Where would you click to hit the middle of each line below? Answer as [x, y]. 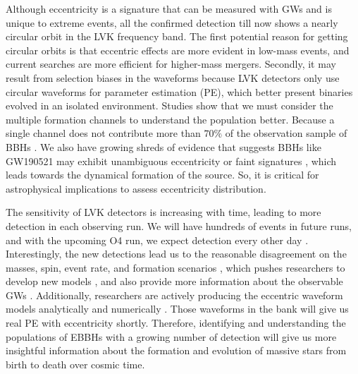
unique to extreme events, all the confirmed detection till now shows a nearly [172, 22]
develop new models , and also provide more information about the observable [174, 281]
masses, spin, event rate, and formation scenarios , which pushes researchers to [175, 267]
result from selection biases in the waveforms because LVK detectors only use [173, 77]
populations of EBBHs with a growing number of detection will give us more [171, 336]
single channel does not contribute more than [103, 133]
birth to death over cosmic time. [75, 364]
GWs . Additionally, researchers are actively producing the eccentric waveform [174, 295]
